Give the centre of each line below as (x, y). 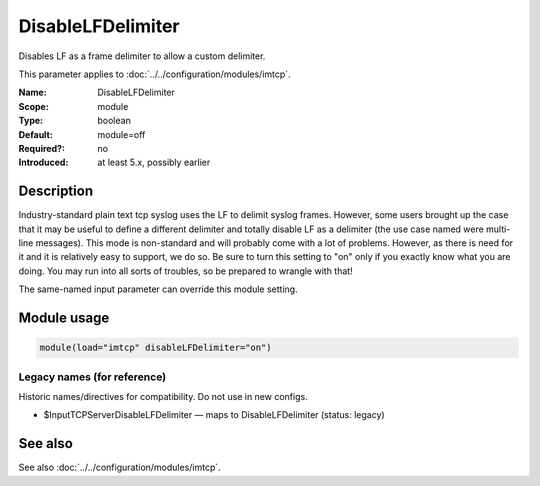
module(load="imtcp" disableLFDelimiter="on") (155, 348)
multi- (498, 229)
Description (56, 191)
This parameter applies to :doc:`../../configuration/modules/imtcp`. (154, 74)
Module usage (64, 317)
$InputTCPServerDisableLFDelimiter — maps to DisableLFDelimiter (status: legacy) (214, 415)
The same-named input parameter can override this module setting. (158, 289)
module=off (121, 134)
